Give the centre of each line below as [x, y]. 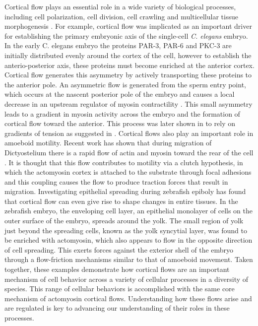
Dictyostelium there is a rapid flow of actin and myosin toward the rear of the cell [129, 152]
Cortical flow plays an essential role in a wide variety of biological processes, [120, 6]
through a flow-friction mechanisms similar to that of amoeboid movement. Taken [129, 259]
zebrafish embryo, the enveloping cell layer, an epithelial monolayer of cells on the [129, 211]
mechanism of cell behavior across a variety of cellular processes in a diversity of [127, 279]
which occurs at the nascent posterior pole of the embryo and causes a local [120, 94]
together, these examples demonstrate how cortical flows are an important [117, 269]
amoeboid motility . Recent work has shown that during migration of [108, 143]
